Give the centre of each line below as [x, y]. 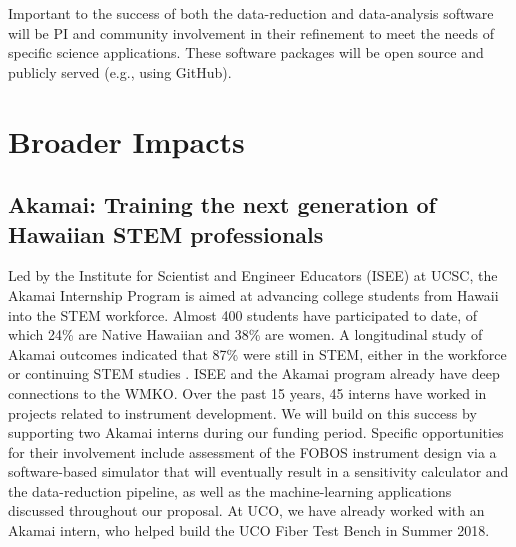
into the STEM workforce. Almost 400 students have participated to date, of [243, 314]
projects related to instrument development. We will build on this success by [242, 412]
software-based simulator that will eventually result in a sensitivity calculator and [258, 471]
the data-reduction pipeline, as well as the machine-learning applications [230, 490]
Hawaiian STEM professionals [166, 233]
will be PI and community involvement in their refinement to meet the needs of [251, 32]
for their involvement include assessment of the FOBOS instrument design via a [252, 451]
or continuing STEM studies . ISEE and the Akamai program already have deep [254, 373]
